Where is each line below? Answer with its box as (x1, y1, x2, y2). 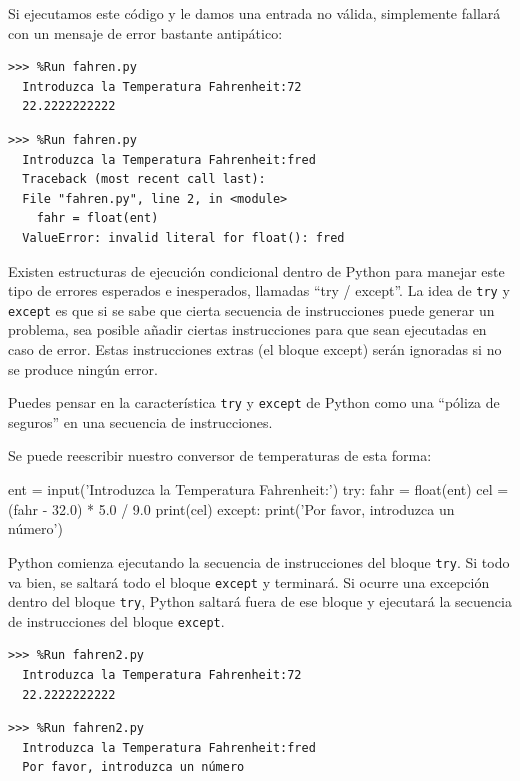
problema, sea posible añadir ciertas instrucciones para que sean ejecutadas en (8, 319, 487, 340)
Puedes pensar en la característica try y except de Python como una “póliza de (8, 392, 500, 413)
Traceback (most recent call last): (22, 172, 266, 187)
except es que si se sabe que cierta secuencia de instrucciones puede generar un (8, 299, 495, 320)
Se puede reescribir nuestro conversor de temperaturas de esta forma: (8, 445, 432, 466)
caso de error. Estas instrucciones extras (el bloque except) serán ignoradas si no (8, 339, 502, 360)
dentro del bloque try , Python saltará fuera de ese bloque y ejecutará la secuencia (8, 591, 512, 612)
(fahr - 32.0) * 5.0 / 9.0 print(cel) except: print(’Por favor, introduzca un (8, 498, 455, 519)
